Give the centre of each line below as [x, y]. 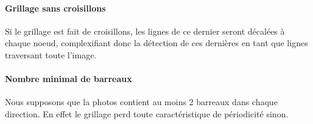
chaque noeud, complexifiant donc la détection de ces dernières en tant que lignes [156, 43]
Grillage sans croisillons [55, 8]
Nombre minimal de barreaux [69, 79]
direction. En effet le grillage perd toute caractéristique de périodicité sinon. [147, 113]
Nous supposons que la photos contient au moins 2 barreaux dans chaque [141, 102]
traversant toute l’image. [51, 54]
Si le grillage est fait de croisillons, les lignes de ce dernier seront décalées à [145, 31]
